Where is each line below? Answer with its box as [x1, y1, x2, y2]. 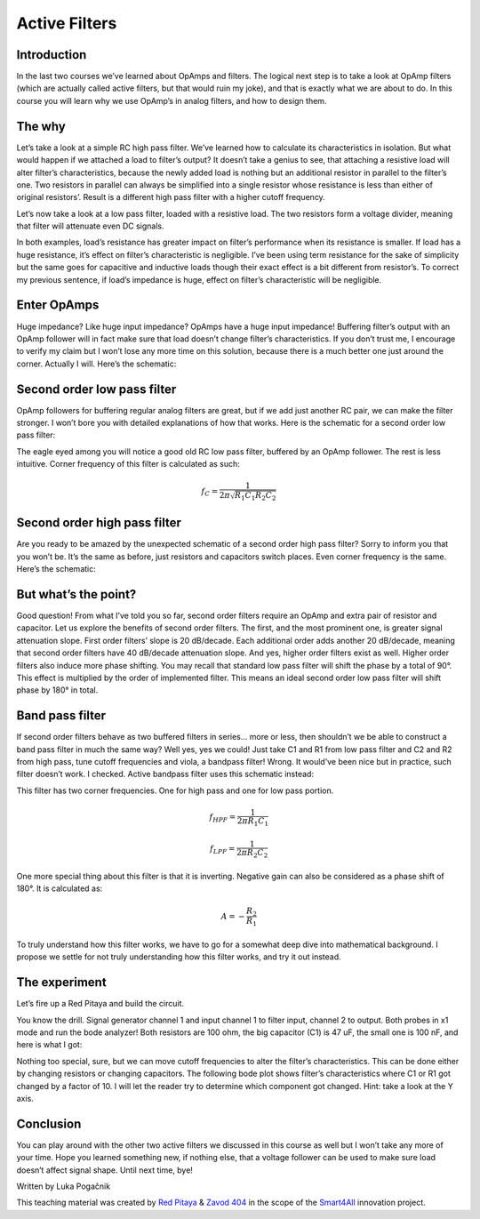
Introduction [16, 47, 87, 62]
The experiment [16, 974, 107, 990]
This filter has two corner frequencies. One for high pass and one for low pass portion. [16, 785, 334, 796]
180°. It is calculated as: [16, 883, 103, 894]
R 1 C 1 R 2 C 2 [234, 490, 276, 502]
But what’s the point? [16, 587, 137, 602]
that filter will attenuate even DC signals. [16, 221, 164, 231]
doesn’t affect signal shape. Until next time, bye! [16, 1165, 193, 1175]
